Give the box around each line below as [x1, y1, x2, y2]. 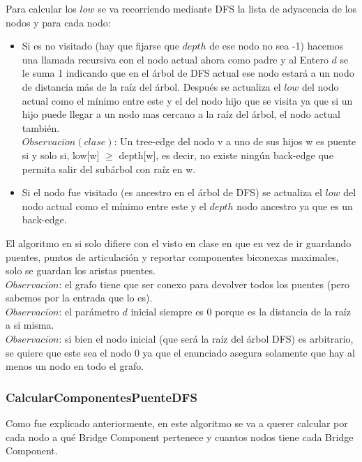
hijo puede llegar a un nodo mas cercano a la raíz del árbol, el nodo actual [22, 107, 340, 121]
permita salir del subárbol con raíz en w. [22, 161, 196, 176]
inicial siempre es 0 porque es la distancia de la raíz [130, 304, 351, 318]
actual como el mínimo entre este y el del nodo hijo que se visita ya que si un [22, 93, 353, 107]
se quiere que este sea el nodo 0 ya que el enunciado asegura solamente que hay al [6, 345, 355, 359]
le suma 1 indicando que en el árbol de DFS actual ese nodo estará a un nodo [22, 66, 354, 80]
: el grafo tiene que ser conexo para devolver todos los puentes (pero [59, 276, 350, 291]
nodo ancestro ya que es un [236, 198, 353, 213]
